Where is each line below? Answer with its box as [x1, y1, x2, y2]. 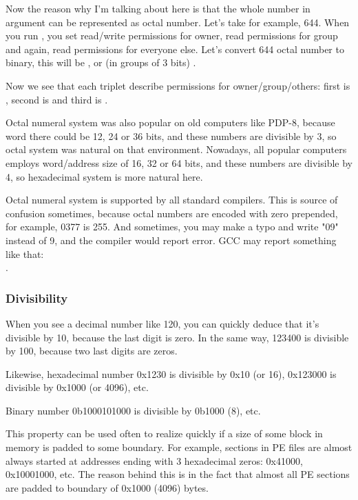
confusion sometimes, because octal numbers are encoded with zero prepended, [6, 206, 338, 220]
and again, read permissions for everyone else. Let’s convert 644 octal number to [6, 41, 344, 56]
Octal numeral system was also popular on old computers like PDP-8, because [6, 115, 335, 130]
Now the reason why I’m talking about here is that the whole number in [6, 1, 310, 15]
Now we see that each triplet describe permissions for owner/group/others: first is [6, 78, 350, 92]
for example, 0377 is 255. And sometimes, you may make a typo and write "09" [6, 219, 339, 234]
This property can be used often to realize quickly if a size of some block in [6, 426, 323, 441]
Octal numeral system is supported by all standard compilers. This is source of [6, 192, 338, 207]
